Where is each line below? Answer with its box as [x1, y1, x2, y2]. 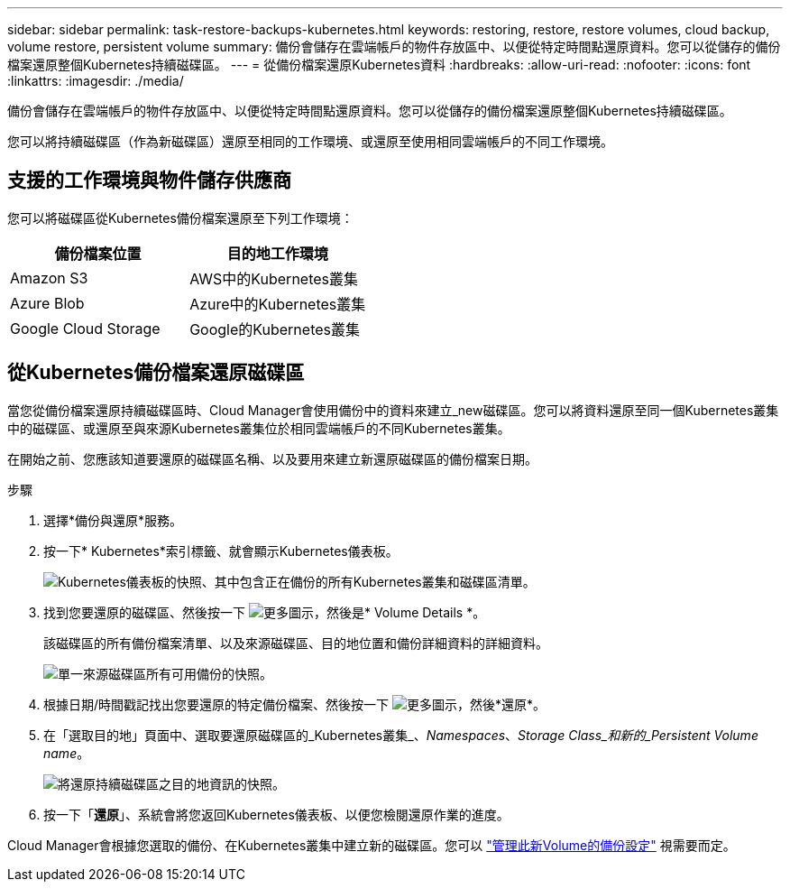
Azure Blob [10, 293, 85, 312]
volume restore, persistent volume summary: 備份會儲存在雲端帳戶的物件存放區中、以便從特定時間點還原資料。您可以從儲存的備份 [7, 39, 781, 54]
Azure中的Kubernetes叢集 [189, 294, 366, 313]
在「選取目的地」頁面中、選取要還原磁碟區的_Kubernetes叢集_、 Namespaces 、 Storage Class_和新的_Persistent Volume [43, 727, 758, 743]
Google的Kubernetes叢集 [189, 319, 360, 338]
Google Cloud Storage [10, 319, 161, 338]
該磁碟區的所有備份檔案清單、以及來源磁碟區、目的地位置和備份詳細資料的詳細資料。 [43, 634, 548, 651]
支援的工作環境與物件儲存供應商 [7, 169, 291, 192]
